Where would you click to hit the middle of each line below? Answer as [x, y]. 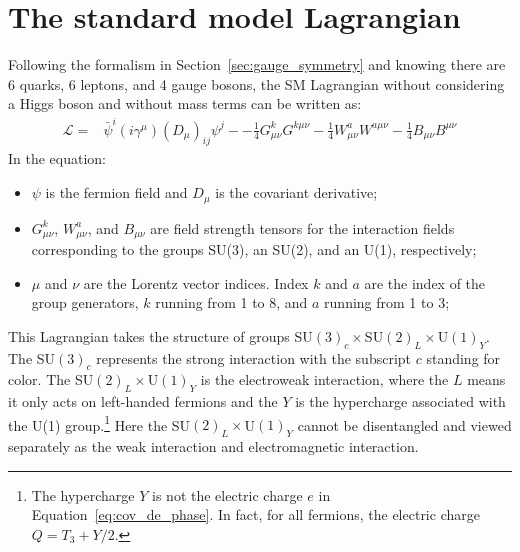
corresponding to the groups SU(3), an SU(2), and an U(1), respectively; [254, 248]
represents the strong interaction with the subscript [254, 357]
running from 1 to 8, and [231, 302]
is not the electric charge [227, 494]
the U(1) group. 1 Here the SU [99, 423]
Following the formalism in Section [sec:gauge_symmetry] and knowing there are [257, 64]
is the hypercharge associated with [400, 401]
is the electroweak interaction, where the [324, 379]
